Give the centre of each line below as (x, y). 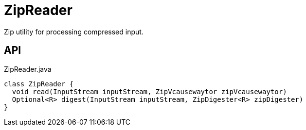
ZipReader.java (28, 69)
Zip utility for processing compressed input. (74, 32)
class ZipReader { (39, 84)
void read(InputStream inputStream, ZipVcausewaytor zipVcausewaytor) (149, 91)
